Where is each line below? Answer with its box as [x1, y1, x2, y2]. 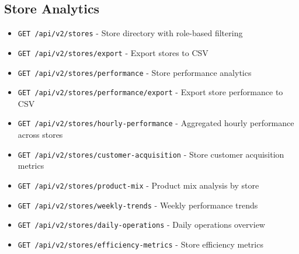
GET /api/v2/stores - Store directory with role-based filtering [18, 27, 243, 39]
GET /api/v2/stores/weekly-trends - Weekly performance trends [18, 199, 258, 211]
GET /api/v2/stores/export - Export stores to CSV [18, 46, 208, 58]
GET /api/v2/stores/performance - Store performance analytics [18, 66, 252, 78]
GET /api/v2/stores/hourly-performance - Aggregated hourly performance [18, 117, 294, 129]
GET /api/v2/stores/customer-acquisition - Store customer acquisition [18, 148, 284, 160]
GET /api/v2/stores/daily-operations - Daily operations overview [18, 218, 265, 231]
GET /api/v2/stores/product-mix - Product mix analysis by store [18, 179, 259, 191]
